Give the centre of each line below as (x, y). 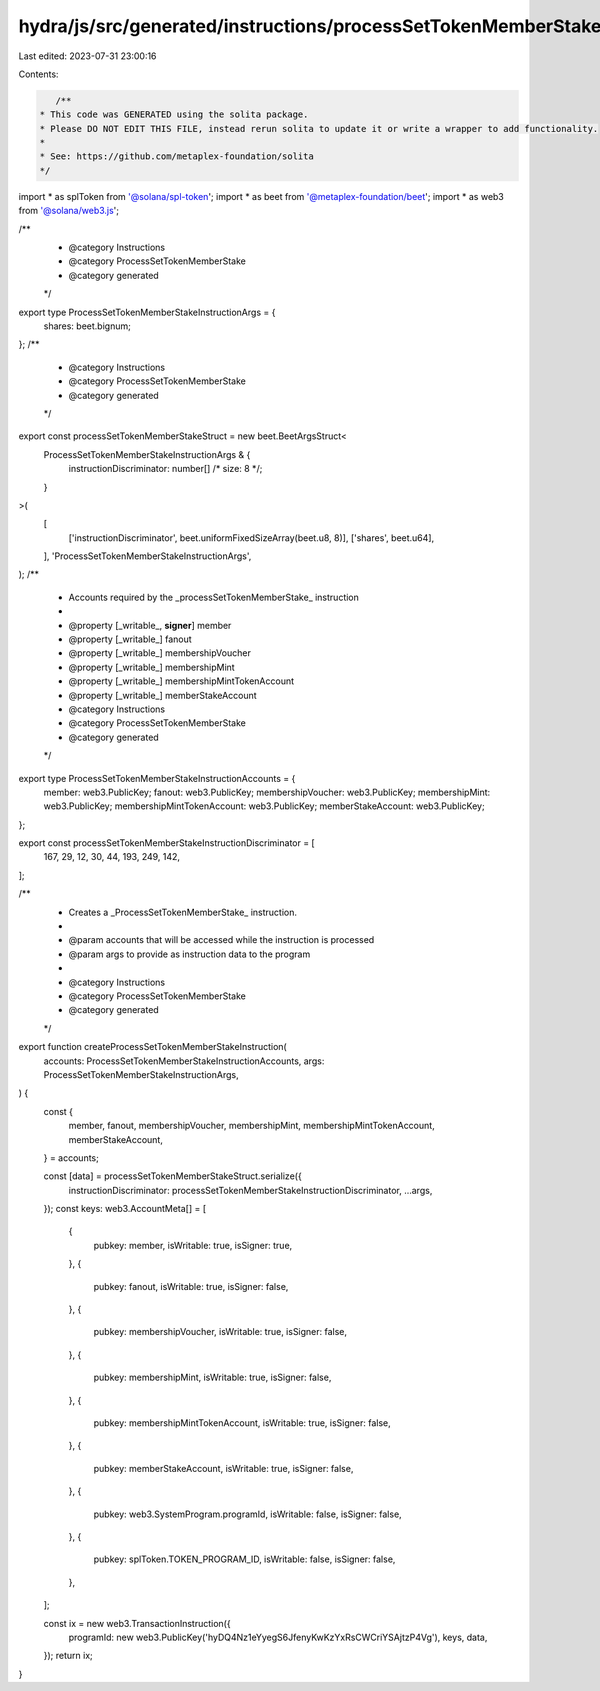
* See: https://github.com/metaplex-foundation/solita (176, 156)
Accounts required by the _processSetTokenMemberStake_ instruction (214, 597)
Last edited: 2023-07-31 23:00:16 (87, 56)
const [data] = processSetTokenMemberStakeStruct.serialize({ (172, 1176)
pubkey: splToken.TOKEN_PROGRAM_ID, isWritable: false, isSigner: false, (244, 1559)
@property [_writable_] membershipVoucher (160, 653)
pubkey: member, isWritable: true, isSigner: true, (193, 1245)
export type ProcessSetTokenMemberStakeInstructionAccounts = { (157, 778)
